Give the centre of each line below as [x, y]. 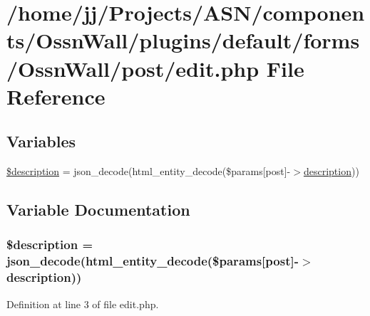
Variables [41, 141]
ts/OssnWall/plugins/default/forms [183, 40]
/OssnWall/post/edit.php [133, 68]
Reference [56, 96]
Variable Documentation [98, 210]
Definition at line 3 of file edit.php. [83, 304]
